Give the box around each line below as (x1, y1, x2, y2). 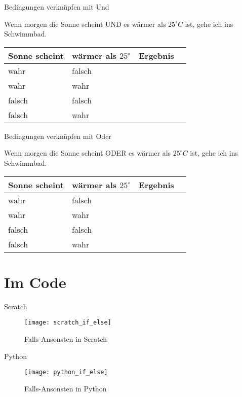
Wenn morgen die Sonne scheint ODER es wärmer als (4, 148, 171, 158)
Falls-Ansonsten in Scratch (24, 333, 107, 344)
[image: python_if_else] (24, 369, 108, 376)
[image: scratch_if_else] (24, 319, 111, 327)
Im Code (4, 271, 66, 292)
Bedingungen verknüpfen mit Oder (4, 130, 111, 141)
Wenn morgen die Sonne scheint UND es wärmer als (4, 18, 166, 29)
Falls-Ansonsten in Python (24, 383, 107, 393)
